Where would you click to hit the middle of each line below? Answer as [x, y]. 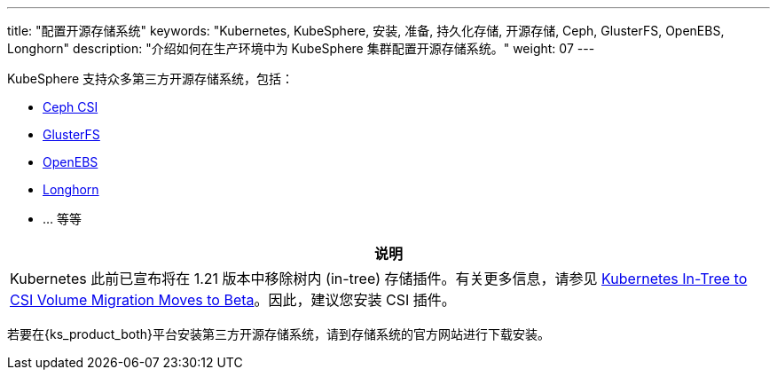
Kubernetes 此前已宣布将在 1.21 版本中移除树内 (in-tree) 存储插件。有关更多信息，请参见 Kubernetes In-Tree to [379, 279]
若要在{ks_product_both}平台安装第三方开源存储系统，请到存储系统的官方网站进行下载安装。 [279, 334]
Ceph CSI [71, 107]
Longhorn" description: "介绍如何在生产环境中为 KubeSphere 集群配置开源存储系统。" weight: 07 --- [301, 48]
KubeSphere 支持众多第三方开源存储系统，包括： [151, 79]
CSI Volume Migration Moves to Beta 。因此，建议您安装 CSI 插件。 [233, 300]
